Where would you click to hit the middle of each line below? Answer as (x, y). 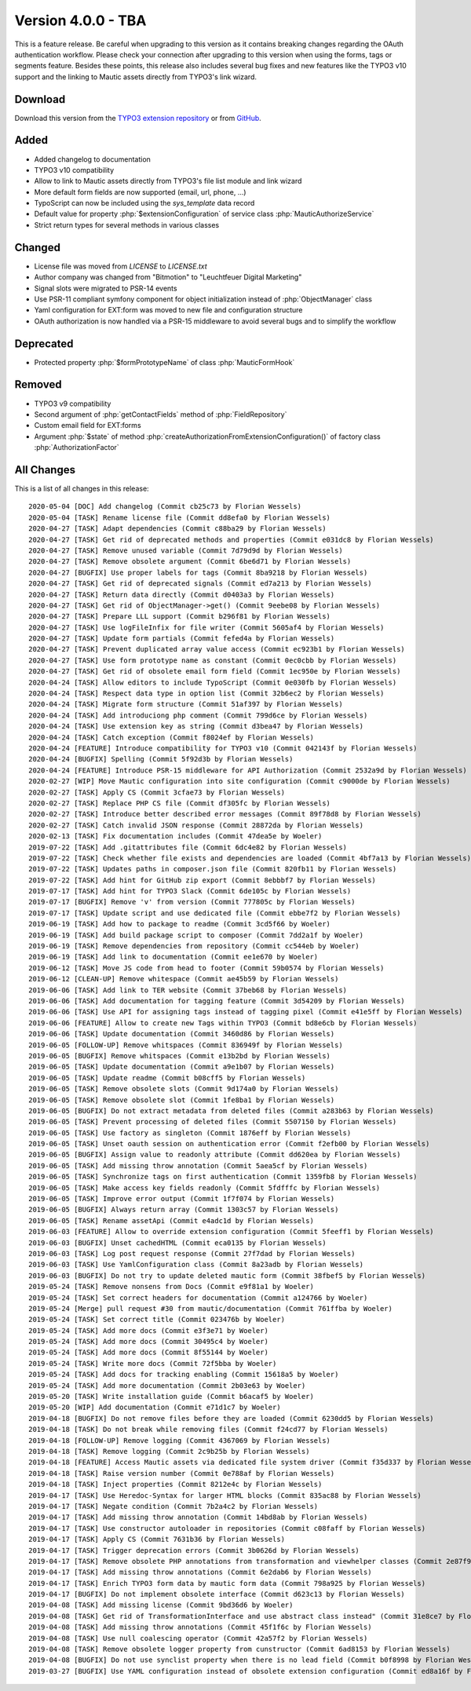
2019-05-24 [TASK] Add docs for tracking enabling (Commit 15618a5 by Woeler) (184, 1375)
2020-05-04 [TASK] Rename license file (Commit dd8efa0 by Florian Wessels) (180, 517)
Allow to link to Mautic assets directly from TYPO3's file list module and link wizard (168, 181)
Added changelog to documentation (92, 159)
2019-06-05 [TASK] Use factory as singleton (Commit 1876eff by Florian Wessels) (190, 1133)
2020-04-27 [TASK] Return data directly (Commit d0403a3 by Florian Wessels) (182, 594)
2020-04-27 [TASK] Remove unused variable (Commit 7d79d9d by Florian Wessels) (186, 550)
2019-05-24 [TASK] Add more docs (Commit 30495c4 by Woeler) (148, 1342)
